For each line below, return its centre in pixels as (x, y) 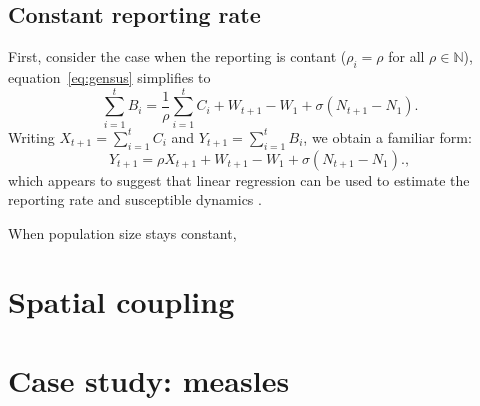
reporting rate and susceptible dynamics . (135, 199)
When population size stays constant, (122, 232)
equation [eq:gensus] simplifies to (109, 77)
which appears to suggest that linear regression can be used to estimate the (239, 179)
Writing (31, 136)
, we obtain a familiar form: (387, 136)
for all (406, 56)
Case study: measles (149, 379)
